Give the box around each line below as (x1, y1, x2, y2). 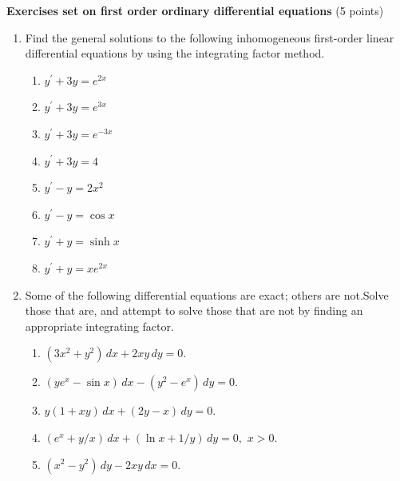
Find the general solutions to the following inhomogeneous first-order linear (25, 29, 394, 46)
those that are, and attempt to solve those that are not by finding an (25, 302, 363, 319)
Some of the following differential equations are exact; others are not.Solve (25, 286, 389, 303)
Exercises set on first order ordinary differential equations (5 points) (6, 2, 384, 18)
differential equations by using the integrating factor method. (25, 45, 325, 62)
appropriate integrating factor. (25, 317, 174, 334)
